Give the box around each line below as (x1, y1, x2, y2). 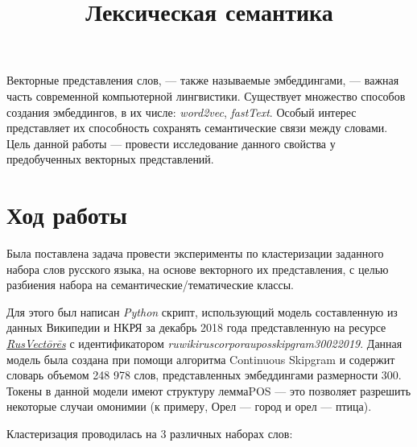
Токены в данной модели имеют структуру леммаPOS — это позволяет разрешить (6, 382, 411, 399)
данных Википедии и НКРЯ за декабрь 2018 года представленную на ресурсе (6, 319, 386, 336)
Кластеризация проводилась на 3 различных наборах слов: (6, 425, 293, 441)
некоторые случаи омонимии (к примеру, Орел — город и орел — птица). (6, 398, 372, 415)
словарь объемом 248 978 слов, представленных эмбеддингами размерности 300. (6, 366, 402, 383)
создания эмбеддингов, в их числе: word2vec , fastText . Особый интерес (6, 103, 357, 120)
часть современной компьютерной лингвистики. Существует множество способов (6, 87, 406, 104)
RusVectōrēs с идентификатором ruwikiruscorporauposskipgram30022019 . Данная (6, 335, 403, 352)
